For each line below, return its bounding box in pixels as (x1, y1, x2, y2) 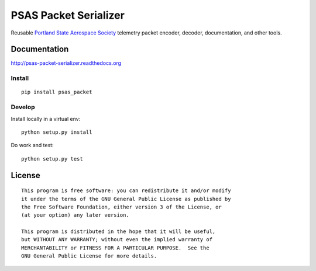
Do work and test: (11, 142, 54, 149)
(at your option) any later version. (21, 212, 130, 218)
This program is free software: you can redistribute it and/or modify (21, 187, 231, 194)
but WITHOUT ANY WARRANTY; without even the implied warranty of (21, 237, 213, 243)
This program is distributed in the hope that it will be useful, (21, 228, 216, 235)
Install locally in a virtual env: (11, 115, 81, 122)
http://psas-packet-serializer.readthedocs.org (11, 60, 122, 67)
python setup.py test (21, 155, 83, 162)
